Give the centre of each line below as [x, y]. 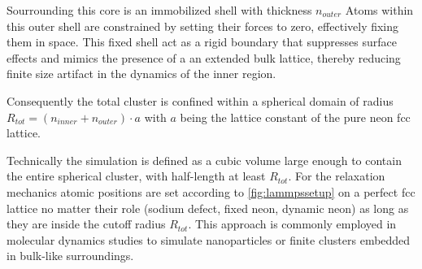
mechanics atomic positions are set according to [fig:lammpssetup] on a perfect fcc [211, 191]
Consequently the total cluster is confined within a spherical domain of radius [200, 100]
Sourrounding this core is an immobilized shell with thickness [159, 10]
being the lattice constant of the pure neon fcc [295, 117]
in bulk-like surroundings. [70, 256]
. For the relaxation [337, 176]
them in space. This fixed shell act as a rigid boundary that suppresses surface [202, 42]
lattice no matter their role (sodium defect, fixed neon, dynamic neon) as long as [208, 208]
